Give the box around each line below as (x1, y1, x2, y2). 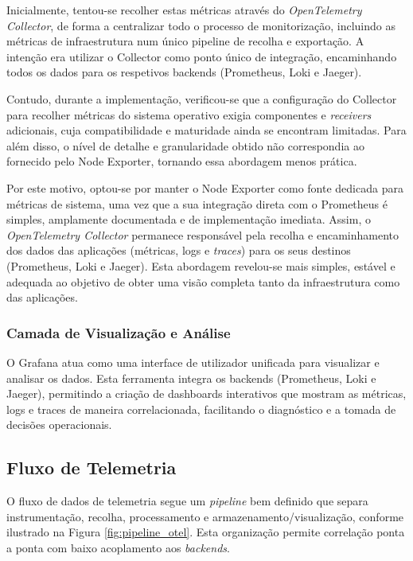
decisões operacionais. (6, 416, 112, 433)
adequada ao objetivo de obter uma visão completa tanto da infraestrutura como (6, 273, 400, 290)
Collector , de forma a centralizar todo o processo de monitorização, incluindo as (6, 17, 395, 33)
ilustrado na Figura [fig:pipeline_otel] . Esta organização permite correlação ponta (6, 524, 405, 540)
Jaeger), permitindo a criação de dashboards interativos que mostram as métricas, (6, 385, 407, 402)
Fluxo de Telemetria (6, 455, 177, 480)
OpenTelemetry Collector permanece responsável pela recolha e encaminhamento (6, 226, 399, 243)
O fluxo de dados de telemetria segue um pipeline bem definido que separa (6, 493, 368, 509)
